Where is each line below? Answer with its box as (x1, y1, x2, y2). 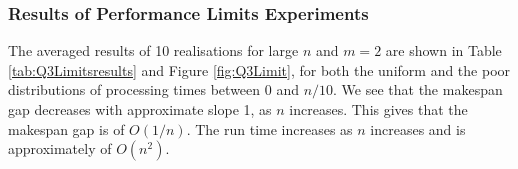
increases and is (370, 118, 466, 139)
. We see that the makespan (333, 79, 503, 100)
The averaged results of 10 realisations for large (8, 40, 299, 61)
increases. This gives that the (289, 99, 468, 119)
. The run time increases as (186, 118, 353, 139)
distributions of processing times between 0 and (8, 79, 299, 100)
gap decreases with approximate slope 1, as (8, 99, 272, 119)
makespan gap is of (8, 118, 125, 139)
